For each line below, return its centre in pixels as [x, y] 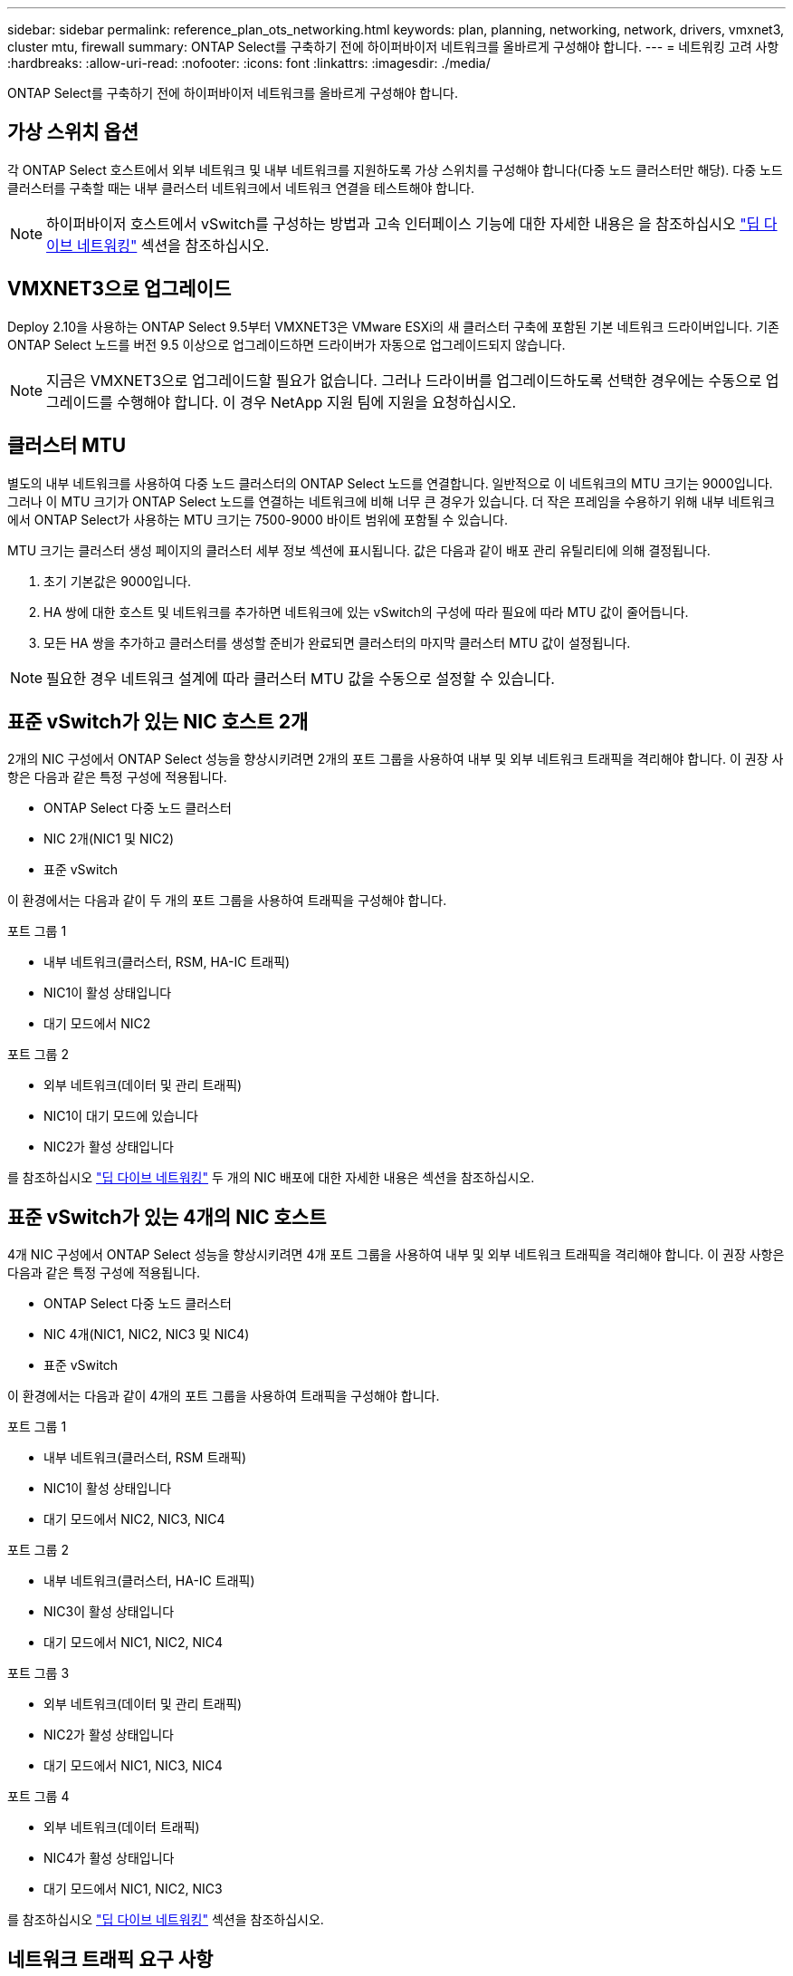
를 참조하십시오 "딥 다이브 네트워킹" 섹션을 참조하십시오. [166, 1920]
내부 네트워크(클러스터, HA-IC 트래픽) [149, 1581]
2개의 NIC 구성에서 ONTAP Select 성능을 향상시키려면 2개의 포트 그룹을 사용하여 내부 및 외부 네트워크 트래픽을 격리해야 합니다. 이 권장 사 [396, 759]
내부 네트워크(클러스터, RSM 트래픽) [145, 1458]
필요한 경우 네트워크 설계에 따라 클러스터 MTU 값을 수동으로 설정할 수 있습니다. [301, 678]
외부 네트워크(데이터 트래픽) [122, 1827]
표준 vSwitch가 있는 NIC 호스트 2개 [158, 721]
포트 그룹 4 [38, 1797]
